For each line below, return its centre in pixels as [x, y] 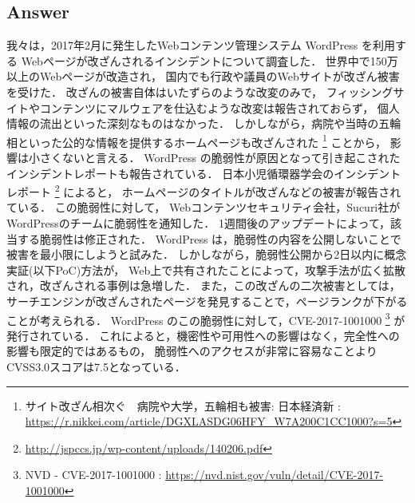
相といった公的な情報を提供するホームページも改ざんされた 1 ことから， [197, 141]
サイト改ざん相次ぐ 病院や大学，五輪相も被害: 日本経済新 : [183, 405]
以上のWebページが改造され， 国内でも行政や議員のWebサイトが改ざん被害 [203, 76]
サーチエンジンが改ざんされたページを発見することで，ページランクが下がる [207, 301]
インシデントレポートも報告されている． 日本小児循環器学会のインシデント [204, 173]
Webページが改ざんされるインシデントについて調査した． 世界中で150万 [209, 60]
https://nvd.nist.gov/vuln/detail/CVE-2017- [275, 475]
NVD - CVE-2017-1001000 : [93, 475]
